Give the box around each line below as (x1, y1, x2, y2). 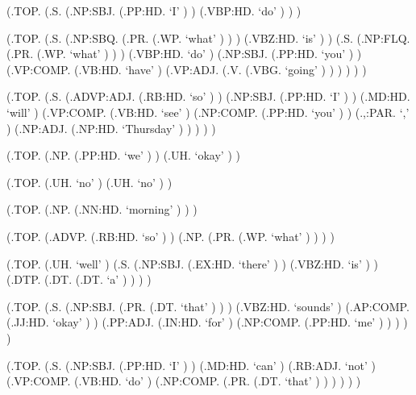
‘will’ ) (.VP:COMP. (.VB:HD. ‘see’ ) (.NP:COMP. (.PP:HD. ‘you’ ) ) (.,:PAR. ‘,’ (6, 103, 410, 120)
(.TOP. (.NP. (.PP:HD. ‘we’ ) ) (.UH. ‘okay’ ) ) (6, 147, 240, 164)
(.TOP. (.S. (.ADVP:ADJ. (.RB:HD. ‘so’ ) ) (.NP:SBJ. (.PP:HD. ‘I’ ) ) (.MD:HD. (6, 88, 410, 105)
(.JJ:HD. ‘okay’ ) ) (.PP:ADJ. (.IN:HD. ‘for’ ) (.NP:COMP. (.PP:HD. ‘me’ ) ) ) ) (6, 314, 408, 331)
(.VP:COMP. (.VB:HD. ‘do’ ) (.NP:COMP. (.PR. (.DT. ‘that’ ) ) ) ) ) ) (6, 372, 361, 389)
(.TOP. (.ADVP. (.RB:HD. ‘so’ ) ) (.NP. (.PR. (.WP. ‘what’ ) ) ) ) (6, 227, 335, 244)
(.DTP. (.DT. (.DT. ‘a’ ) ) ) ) (6, 271, 152, 288)
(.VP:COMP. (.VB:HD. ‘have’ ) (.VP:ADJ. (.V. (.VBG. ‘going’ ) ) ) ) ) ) (6, 60, 367, 77)
